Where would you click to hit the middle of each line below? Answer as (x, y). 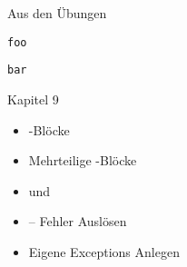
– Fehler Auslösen (78, 221)
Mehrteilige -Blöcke (83, 160)
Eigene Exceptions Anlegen (104, 251)
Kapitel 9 (33, 99)
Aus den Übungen (57, 13)
